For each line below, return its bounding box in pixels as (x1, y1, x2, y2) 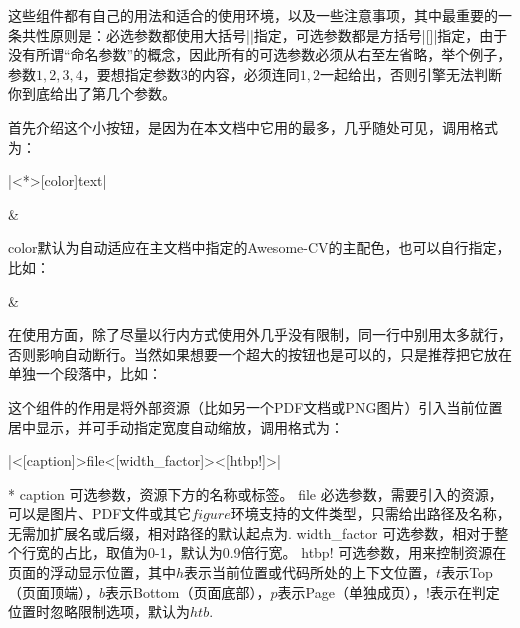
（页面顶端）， (8, 581, 99, 602)
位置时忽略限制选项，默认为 (8, 601, 190, 622)
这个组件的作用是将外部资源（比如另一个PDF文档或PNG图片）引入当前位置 (8, 396, 503, 417)
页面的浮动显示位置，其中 (8, 562, 176, 583)
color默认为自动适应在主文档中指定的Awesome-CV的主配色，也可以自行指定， (8, 237, 511, 258)
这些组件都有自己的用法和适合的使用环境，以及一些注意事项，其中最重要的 (8, 5, 498, 25)
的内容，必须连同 (187, 63, 300, 84)
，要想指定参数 (82, 63, 181, 84)
